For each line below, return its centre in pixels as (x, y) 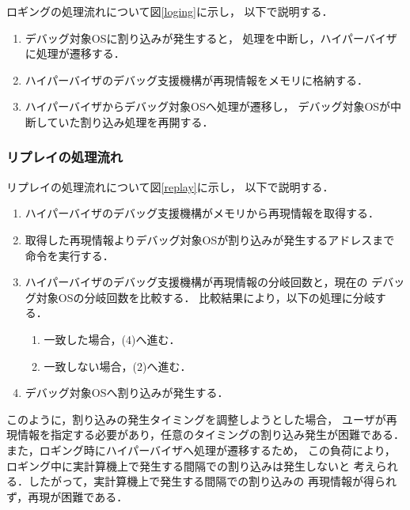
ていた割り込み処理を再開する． (130, 121)
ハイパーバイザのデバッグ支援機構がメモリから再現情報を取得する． (202, 213)
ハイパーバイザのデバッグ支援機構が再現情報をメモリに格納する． (197, 79)
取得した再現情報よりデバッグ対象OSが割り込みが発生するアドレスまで (210, 239)
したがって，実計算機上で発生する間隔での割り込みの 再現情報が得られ (212, 481)
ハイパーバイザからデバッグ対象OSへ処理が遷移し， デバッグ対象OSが (208, 106)
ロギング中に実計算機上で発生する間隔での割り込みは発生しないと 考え (191, 465)
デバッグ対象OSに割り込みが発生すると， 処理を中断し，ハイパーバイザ (211, 38)
